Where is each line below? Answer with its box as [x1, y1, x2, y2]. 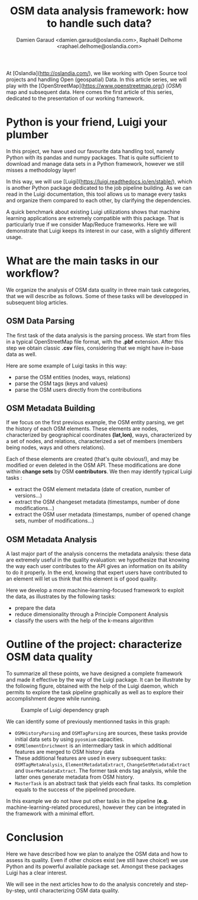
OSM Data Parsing [6, 316, 75, 326]
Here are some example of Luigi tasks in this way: [6, 362, 127, 369]
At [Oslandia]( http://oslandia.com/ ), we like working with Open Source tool [6, 69, 187, 76]
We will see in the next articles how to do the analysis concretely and [6, 880, 174, 888]
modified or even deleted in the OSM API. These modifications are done [6, 462, 181, 469]
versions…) [14, 492, 43, 499]
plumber [6, 128, 48, 141]
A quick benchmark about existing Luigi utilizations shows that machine [6, 208, 180, 215]
